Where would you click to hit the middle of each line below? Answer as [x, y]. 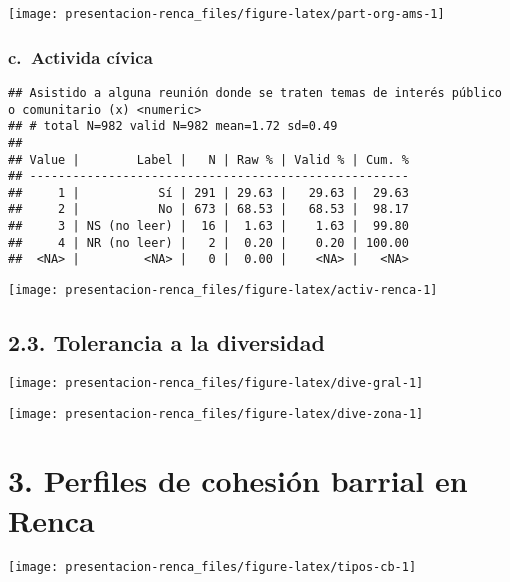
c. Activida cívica [80, 56]
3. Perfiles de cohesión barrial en [238, 480]
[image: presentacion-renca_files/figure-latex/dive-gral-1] [216, 382]
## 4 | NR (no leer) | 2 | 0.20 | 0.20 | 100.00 [208, 242]
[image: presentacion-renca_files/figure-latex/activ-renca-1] [223, 290]
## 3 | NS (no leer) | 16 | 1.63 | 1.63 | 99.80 [208, 226]
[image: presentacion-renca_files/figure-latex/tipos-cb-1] [212, 566]
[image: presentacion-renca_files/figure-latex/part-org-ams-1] [226, 14]
